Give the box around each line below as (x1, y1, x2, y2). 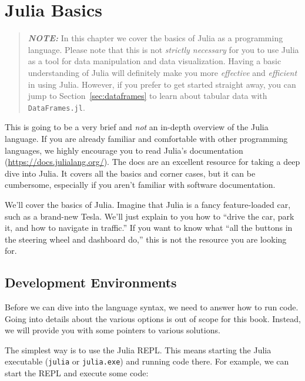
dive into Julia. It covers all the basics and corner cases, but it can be (5, 167, 256, 179)
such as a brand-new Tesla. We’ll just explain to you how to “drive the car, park (5, 210, 294, 222)
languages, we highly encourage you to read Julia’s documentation (5, 144, 243, 156)
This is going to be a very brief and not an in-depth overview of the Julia (5, 121, 269, 133)
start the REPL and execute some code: (5, 367, 149, 379)
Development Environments (5, 273, 177, 291)
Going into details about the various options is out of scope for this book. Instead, (5, 312, 301, 324)
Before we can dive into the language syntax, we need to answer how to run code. (5, 301, 299, 313)
